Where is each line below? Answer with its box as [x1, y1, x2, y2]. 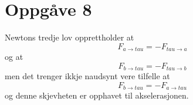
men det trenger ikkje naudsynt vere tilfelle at [5, 70, 170, 82]
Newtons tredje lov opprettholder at [5, 31, 134, 43]
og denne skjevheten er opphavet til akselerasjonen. [5, 89, 189, 101]
